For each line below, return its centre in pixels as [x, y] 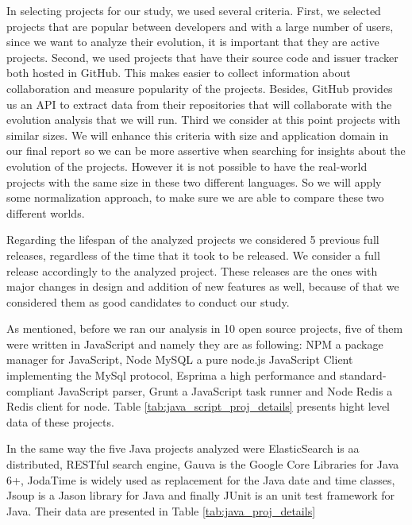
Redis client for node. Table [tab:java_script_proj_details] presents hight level [198, 406]
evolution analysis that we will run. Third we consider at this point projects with [204, 120]
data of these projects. [60, 421]
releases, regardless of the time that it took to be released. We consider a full [193, 255]
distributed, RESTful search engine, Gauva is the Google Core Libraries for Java [203, 464]
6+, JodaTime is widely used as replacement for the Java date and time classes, [201, 479]
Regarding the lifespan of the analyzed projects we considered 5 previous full [193, 239]
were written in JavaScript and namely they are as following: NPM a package [195, 344]
